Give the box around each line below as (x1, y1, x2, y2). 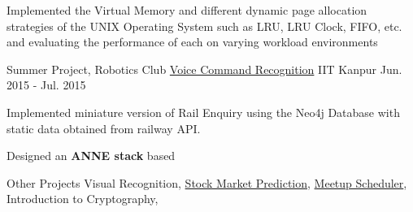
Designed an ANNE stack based (7, 147, 176, 164)
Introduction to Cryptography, (7, 190, 159, 207)
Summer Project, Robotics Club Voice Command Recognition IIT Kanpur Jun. (7, 60, 402, 77)
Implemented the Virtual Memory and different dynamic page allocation (7, 2, 367, 18)
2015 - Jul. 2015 (7, 76, 86, 93)
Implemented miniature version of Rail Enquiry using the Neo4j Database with (7, 103, 400, 120)
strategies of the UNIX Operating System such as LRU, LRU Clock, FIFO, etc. (7, 17, 402, 34)
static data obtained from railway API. (7, 119, 201, 136)
